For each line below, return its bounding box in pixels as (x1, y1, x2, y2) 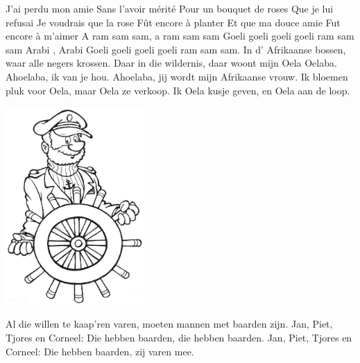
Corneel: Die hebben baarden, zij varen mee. (6, 344, 194, 358)
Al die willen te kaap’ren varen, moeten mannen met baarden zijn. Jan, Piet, (6, 316, 333, 331)
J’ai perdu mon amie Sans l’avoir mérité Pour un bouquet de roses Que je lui (6, 1, 334, 15)
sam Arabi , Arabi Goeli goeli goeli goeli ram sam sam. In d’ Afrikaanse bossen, (6, 42, 346, 56)
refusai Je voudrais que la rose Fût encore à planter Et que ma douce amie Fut (6, 15, 341, 29)
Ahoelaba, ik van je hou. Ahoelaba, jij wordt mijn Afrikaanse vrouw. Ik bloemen (6, 69, 348, 83)
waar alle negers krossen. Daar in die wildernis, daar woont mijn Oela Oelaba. (6, 56, 337, 70)
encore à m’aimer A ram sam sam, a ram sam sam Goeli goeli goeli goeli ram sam (6, 28, 354, 43)
